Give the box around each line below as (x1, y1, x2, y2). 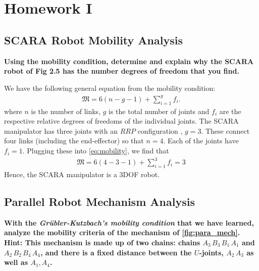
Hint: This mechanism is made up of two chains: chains (4, 237, 200, 247)
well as (4, 257, 28, 267)
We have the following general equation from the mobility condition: (4, 82, 216, 93)
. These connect (201, 125, 250, 136)
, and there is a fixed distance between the (40, 247, 192, 257)
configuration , (137, 125, 183, 136)
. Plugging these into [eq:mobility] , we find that (22, 145, 169, 156)
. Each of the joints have (163, 135, 239, 146)
